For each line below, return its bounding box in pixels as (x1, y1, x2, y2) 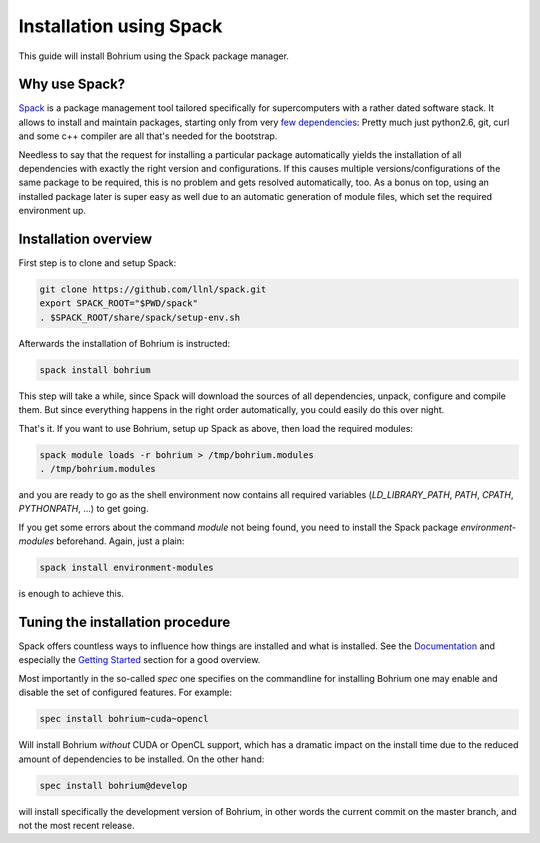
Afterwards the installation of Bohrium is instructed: (18, 337, 231, 349)
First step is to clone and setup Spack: (18, 257, 177, 269)
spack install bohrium (39, 364, 151, 375)
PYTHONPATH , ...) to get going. (18, 503, 149, 515)
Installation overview (18, 231, 153, 247)
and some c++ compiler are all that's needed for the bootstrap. (18, 130, 278, 142)
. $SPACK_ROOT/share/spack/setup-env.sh (39, 311, 240, 323)
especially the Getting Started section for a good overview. (18, 654, 261, 666)
